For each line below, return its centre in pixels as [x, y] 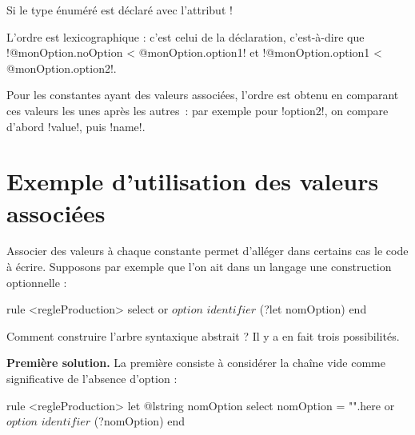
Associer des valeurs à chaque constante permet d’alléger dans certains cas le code [207, 251]
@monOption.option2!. [62, 68]
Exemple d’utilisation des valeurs [193, 181]
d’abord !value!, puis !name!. [76, 126]
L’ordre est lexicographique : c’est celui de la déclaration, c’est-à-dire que [186, 36]
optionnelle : [37, 282]
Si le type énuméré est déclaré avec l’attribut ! [120, 10]
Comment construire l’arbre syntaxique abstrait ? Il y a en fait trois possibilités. [203, 335]
